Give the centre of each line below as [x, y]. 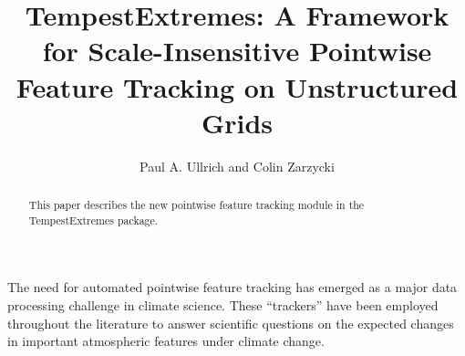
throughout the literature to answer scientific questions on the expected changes [231, 323]
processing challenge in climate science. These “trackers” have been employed [223, 304]
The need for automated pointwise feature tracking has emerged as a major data [232, 287]
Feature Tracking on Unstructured [237, 86]
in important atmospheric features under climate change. [166, 341]
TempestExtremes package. [93, 220]
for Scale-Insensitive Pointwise [237, 51]
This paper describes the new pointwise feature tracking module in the [196, 205]
